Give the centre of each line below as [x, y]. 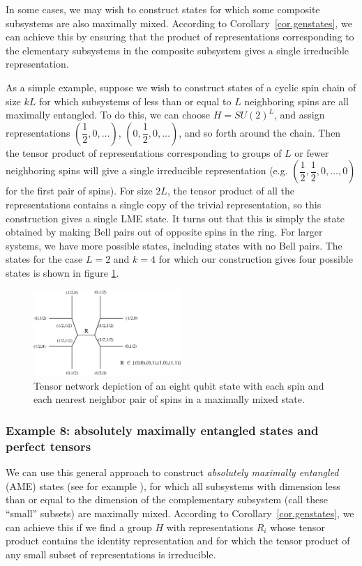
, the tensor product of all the [231, 191]
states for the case [44, 259]
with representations [210, 527]
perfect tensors [48, 446]
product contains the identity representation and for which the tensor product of [178, 541]
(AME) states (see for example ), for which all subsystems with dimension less [173, 485]
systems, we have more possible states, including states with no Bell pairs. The [174, 245]
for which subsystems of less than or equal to [135, 101]
